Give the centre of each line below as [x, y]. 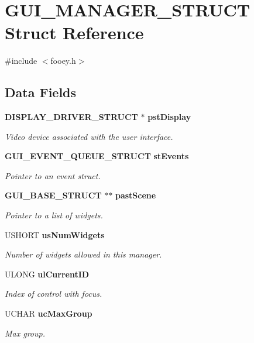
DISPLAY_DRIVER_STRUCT [71, 117]
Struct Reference [74, 32]
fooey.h [63, 61]
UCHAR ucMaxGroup [49, 313]
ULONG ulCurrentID [47, 274]
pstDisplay [169, 117]
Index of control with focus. [54, 294]
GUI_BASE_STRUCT [53, 195]
